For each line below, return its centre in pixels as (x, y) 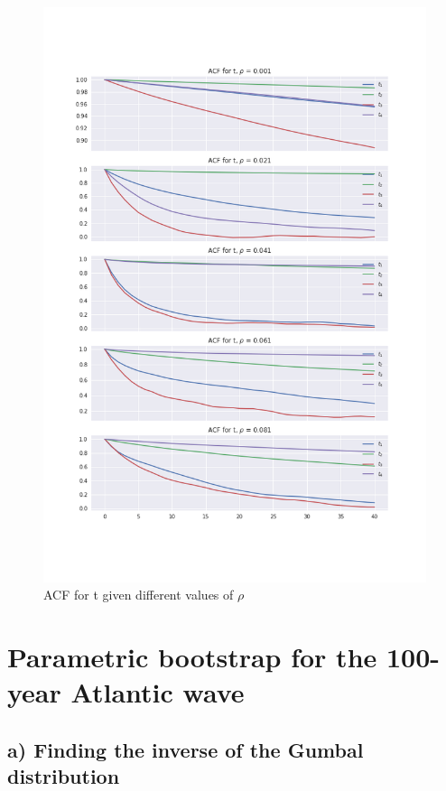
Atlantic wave (158, 692)
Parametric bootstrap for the (192, 656)
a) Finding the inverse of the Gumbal (186, 749)
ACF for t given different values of (139, 595)
